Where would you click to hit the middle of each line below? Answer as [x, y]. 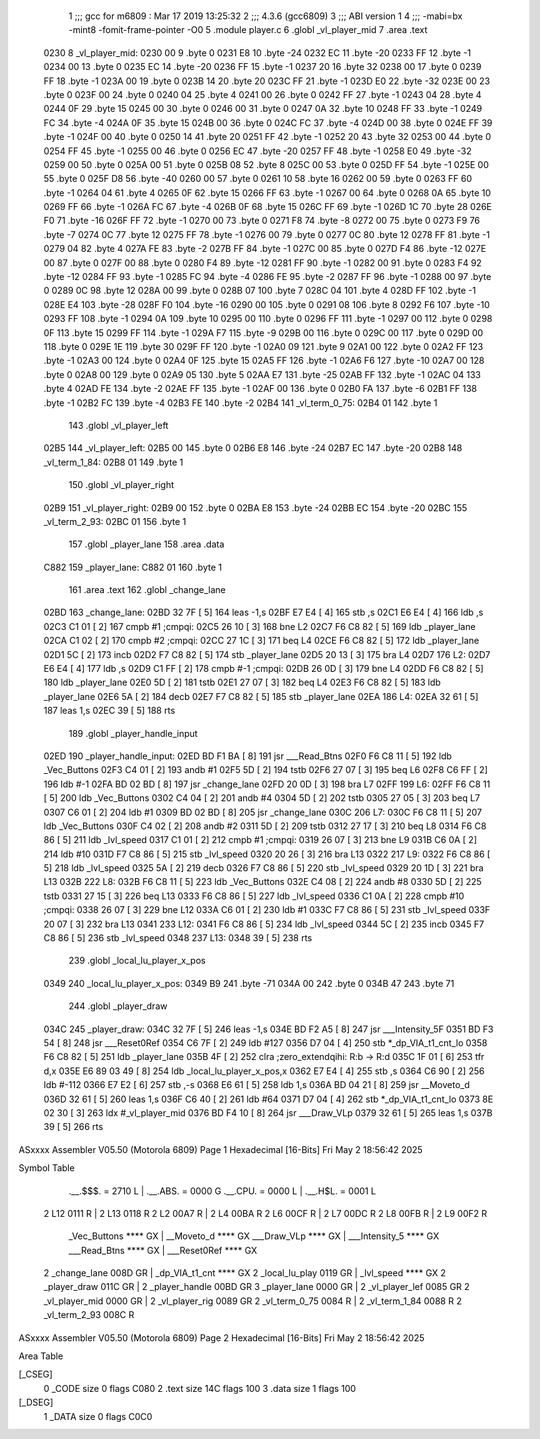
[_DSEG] [36, 1402]
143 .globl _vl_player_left [118, 425]
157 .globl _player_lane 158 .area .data [146, 544]
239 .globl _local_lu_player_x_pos [137, 961]
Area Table [41, 1356]
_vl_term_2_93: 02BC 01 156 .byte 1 [115, 521]
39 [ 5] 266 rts [73, 1127]
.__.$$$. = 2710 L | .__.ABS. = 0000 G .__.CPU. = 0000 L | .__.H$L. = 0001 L [222, 1191]
